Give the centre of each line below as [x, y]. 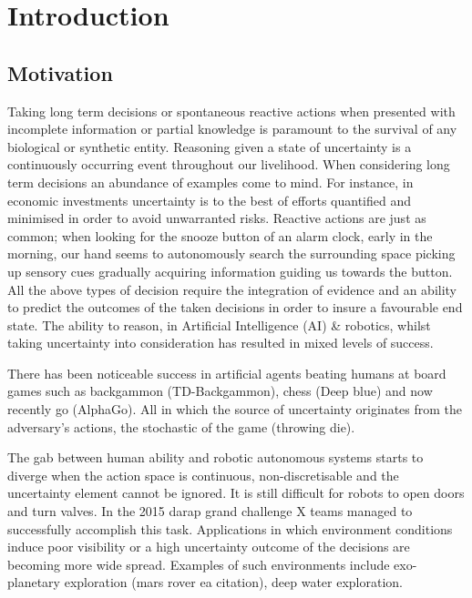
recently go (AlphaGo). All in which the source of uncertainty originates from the [235, 409]
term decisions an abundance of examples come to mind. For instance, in [210, 182]
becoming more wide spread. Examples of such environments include [199, 564]
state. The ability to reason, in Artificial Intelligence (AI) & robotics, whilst [219, 324]
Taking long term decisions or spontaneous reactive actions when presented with [231, 111]
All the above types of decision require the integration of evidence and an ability [232, 289]
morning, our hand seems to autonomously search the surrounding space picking [231, 253]
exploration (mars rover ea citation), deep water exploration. [233, 582]
